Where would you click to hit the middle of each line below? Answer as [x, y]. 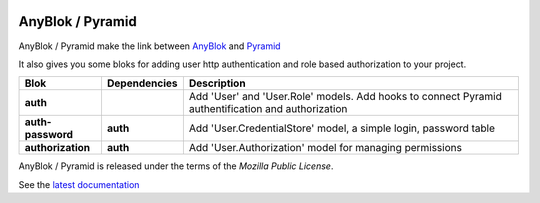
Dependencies [142, 83]
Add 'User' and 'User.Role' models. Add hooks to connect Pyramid [345, 97]
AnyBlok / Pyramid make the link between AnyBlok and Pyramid [149, 46]
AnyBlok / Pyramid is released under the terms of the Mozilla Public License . [176, 166]
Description [217, 83]
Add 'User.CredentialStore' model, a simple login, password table [341, 128]
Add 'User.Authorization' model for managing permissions [325, 148]
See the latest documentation [79, 184]
